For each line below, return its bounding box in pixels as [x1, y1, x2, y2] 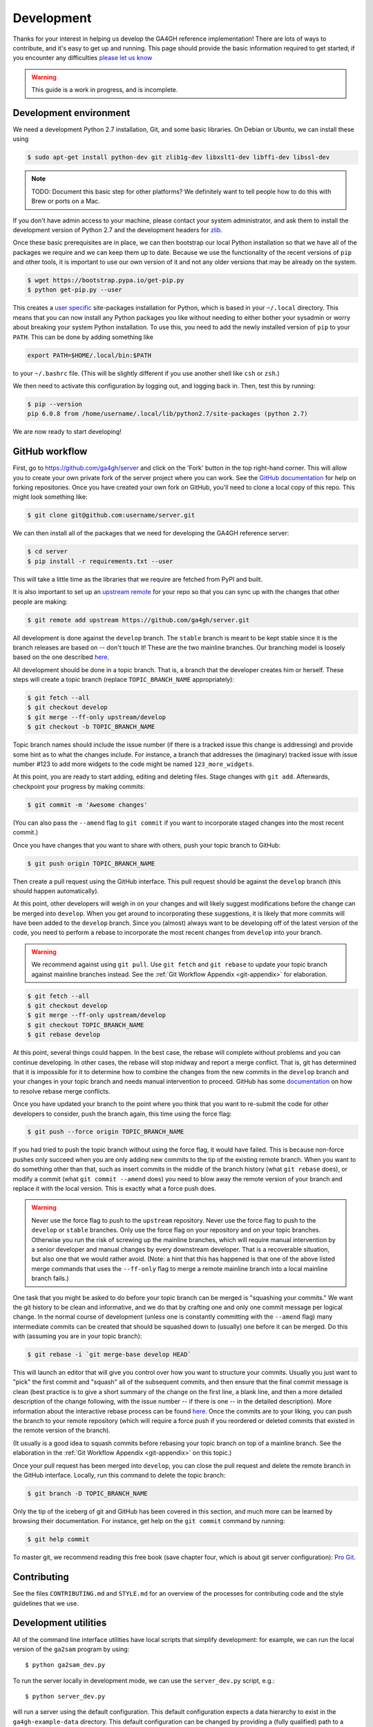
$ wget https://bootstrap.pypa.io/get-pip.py [27, 276, 184, 285]
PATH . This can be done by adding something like [12, 332, 153, 341]
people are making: [12, 598, 68, 606]
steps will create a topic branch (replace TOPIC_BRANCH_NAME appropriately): [12, 676, 235, 684]
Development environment [12, 107, 131, 119]
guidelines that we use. [12, 1599, 79, 1607]
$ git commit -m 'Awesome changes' [27, 801, 148, 808]
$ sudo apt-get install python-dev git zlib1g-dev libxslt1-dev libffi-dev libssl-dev [27, 153, 330, 162]
